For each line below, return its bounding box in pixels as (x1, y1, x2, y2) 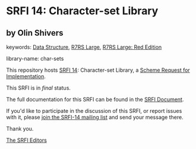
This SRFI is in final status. (6, 84, 71, 91)
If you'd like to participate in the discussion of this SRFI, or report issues (6, 107, 182, 114)
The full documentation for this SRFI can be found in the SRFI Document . (6, 96, 184, 103)
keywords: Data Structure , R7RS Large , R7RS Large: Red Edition (6, 43, 162, 50)
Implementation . (6, 73, 46, 80)
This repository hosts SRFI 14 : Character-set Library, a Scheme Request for (6, 66, 190, 74)
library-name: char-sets (6, 55, 64, 62)
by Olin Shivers (6, 28, 64, 38)
